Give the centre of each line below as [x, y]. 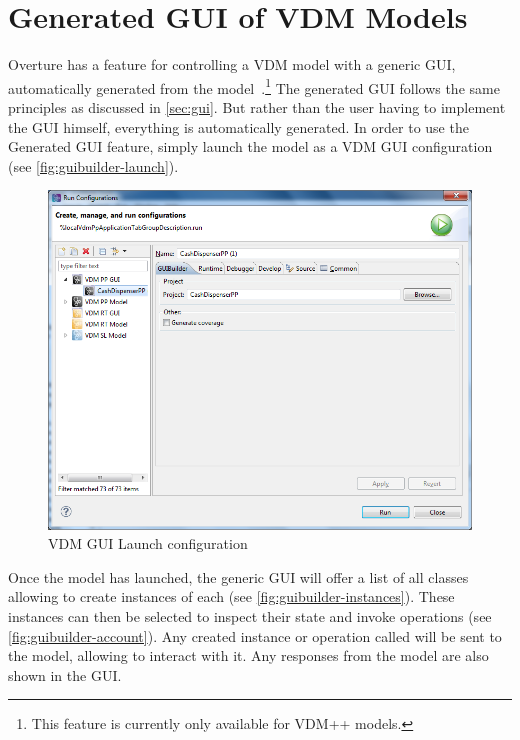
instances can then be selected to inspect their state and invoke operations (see [250, 615]
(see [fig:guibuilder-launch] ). [93, 165]
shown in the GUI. [65, 674]
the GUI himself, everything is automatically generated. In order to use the [238, 126]
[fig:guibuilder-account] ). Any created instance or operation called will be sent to [255, 635]
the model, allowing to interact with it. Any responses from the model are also [248, 655]
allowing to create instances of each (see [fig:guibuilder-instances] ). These [231, 596]
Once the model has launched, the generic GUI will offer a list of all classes [238, 576]
